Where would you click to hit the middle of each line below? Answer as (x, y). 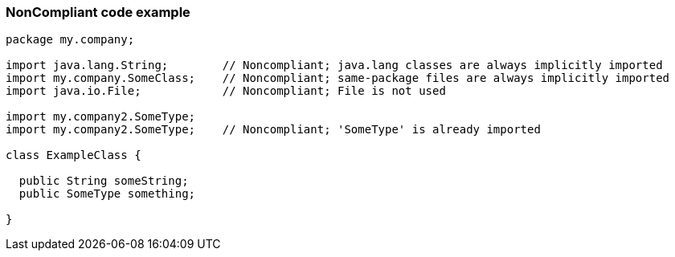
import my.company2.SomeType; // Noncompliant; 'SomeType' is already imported (273, 130)
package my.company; (70, 40)
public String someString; (104, 181)
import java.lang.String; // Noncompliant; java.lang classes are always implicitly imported (334, 65)
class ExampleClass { (74, 155)
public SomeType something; (107, 194)
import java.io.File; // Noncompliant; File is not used (226, 91)
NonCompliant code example (98, 12)
